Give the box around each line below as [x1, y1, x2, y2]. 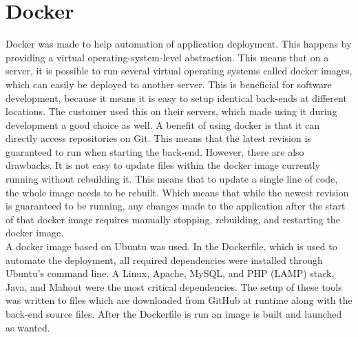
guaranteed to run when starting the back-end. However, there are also [6, 144, 304, 159]
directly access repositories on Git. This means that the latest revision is [6, 131, 311, 145]
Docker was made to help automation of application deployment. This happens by [6, 37, 352, 51]
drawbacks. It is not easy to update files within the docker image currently [6, 158, 321, 172]
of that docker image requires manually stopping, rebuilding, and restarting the [6, 212, 340, 226]
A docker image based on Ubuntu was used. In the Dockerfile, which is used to [6, 239, 337, 254]
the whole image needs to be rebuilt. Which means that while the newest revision [6, 185, 349, 199]
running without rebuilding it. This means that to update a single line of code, [6, 172, 338, 186]
